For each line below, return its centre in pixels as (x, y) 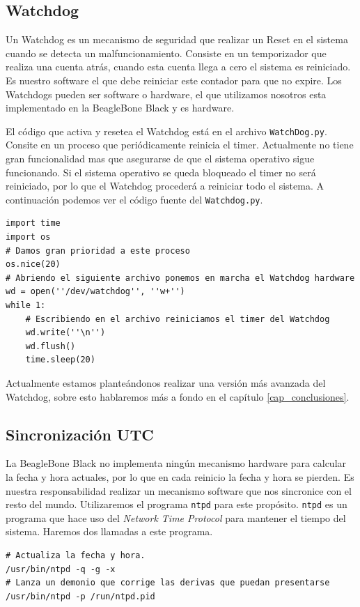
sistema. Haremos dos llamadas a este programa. (109, 531)
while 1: (26, 306)
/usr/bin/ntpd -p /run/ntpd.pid (80, 596)
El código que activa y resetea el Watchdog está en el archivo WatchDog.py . (166, 131)
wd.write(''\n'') (65, 333)
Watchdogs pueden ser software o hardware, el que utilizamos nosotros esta (166, 94)
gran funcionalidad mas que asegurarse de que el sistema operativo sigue (160, 159)
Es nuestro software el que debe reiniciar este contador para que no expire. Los (174, 80)
